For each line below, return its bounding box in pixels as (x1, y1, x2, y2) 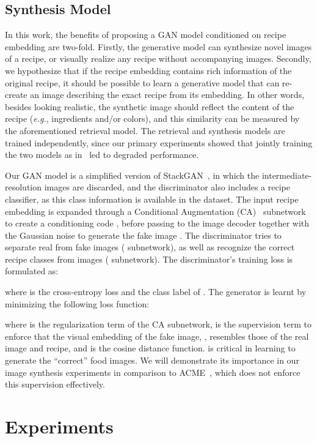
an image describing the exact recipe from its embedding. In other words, (30, 88, 305, 101)
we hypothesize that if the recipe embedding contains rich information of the (5, 64, 292, 77)
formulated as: (5, 264, 59, 277)
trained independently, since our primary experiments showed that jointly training (5, 136, 313, 149)
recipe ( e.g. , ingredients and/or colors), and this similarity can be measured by (5, 112, 300, 125)
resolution (5, 181, 42, 193)
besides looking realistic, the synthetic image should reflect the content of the (5, 100, 294, 113)
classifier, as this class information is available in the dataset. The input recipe (5, 192, 299, 205)
